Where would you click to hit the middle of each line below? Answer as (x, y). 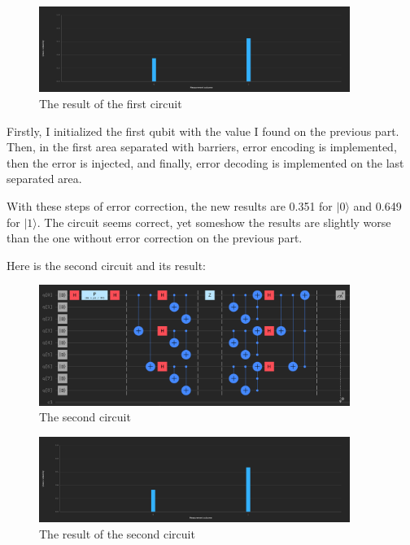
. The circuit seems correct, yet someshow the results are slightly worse (214, 222)
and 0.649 (377, 206)
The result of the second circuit (117, 533)
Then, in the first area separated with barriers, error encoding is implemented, (202, 147)
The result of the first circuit (111, 104)
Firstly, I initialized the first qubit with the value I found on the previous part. (203, 131)
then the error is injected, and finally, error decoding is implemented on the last (205, 162)
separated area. (44, 179)
